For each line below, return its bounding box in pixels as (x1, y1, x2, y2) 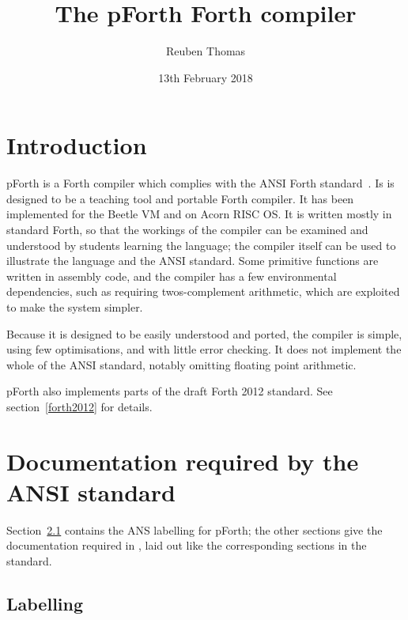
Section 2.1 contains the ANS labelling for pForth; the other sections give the (6, 521, 383, 538)
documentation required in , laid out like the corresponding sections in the (6, 537, 367, 554)
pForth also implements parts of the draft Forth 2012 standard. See (6, 383, 333, 399)
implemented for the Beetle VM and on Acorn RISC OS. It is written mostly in (6, 206, 392, 222)
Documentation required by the (6, 444, 359, 477)
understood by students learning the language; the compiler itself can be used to (6, 236, 396, 253)
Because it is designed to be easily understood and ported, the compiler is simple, (6, 325, 402, 342)
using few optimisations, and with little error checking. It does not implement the (6, 341, 402, 357)
